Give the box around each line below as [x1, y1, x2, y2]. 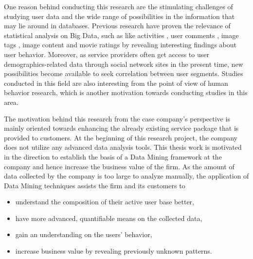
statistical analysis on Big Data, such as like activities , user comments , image [4, 30, 239, 40]
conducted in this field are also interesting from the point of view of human [4, 78, 228, 88]
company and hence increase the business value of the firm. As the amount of [4, 161, 235, 171]
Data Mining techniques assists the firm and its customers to [4, 180, 185, 190]
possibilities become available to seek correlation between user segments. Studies [4, 68, 243, 79]
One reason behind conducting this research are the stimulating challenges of [4, 1, 233, 11]
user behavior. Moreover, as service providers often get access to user [4, 49, 209, 59]
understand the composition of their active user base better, [15, 197, 194, 207]
